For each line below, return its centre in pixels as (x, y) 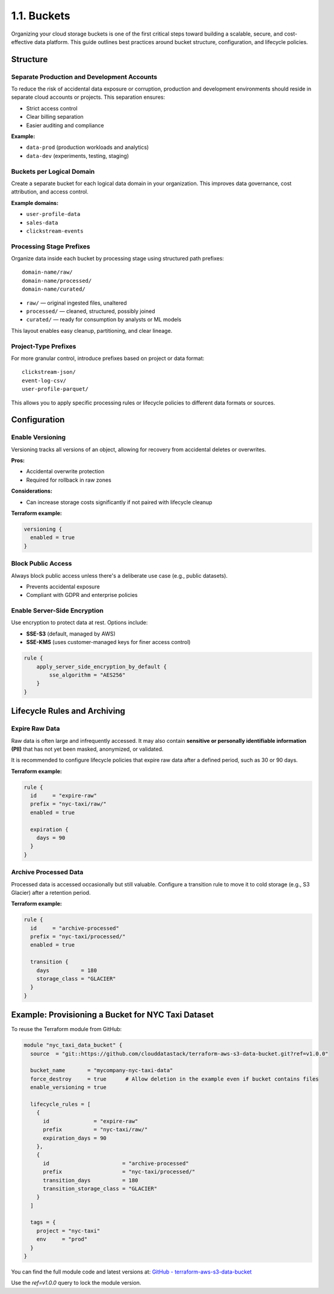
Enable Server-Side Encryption (57, 611)
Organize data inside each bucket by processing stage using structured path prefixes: (118, 259)
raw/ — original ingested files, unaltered (77, 303)
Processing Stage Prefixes (51, 246)
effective (22, 42)
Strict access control (52, 108)
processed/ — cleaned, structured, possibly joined (91, 311)
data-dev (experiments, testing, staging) (78, 156)
